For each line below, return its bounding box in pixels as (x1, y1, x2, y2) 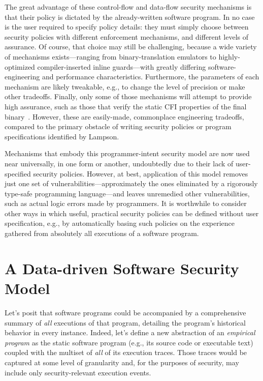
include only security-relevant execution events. (5, 367, 151, 377)
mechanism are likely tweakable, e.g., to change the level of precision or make (5, 81, 245, 92)
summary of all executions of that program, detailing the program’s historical (5, 317, 246, 328)
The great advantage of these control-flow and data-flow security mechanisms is (5, 2, 252, 12)
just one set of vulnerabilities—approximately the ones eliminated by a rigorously (5, 178, 258, 189)
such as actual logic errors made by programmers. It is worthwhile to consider (5, 198, 247, 209)
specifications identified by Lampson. (5, 131, 119, 141)
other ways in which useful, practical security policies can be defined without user (5, 208, 259, 218)
